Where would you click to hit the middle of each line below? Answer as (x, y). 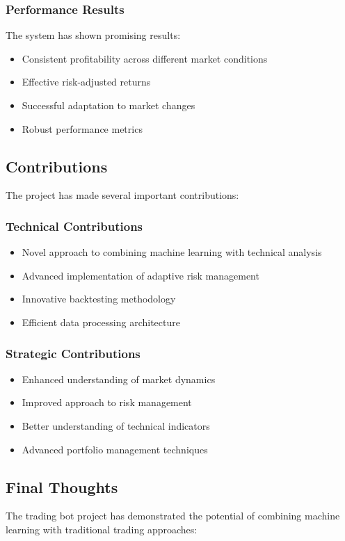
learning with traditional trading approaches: (102, 529)
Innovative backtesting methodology (99, 299)
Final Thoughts (62, 486)
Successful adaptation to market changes (109, 105)
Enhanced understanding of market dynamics (119, 379)
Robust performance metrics (82, 128)
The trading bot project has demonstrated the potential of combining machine (173, 516)
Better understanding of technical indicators (116, 425)
